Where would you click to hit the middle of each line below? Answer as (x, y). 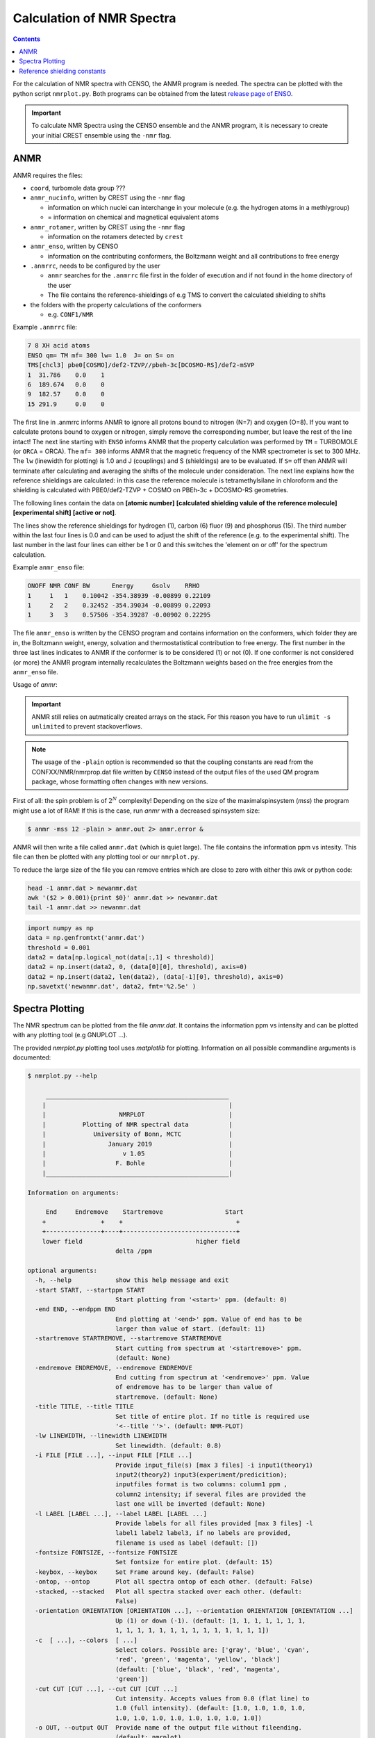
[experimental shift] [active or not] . (65, 513)
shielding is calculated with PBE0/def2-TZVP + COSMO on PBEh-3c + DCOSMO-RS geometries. (151, 490)
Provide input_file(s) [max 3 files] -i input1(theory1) (214, 1465)
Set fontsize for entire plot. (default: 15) (194, 1562)
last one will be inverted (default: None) (190, 1504)
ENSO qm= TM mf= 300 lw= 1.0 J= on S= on (101, 355)
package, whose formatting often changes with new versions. (120, 781)
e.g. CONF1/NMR (70, 315)
